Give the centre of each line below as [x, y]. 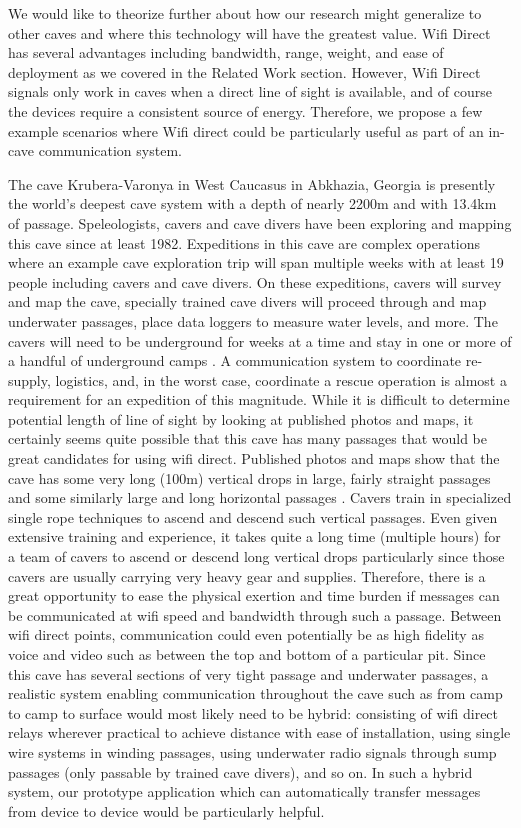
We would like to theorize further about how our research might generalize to [245, 13]
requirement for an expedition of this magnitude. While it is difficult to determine [259, 399]
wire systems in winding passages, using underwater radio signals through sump [252, 751]
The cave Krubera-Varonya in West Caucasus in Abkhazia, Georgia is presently [252, 183]
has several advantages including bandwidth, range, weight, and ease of [226, 52]
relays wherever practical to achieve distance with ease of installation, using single [259, 732]
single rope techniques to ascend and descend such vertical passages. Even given [253, 516]
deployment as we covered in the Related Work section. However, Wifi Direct [244, 71]
